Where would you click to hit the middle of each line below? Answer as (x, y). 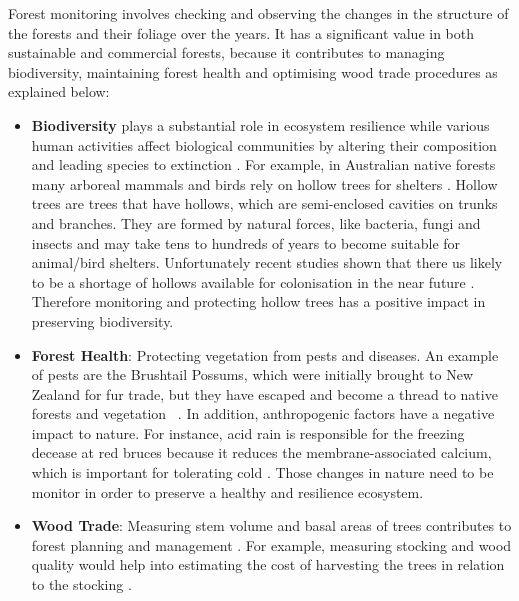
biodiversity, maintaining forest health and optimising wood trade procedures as (253, 71)
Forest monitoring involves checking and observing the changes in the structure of (258, 13)
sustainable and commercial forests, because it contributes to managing (226, 52)
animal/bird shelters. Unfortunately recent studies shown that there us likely (267, 262)
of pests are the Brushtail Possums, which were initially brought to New (252, 374)
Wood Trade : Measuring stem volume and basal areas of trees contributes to (271, 525)
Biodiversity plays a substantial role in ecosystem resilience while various (260, 124)
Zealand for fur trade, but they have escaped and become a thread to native (264, 393)
